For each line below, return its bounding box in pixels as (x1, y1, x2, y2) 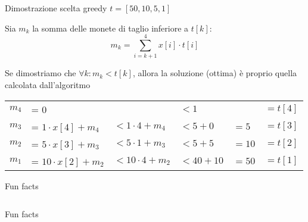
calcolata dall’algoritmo (5, 78, 91, 90)
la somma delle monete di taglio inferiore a (32, 21, 189, 34)
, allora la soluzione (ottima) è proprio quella (132, 67, 297, 79)
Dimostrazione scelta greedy (5, 2, 107, 14)
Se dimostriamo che (5, 67, 76, 79)
